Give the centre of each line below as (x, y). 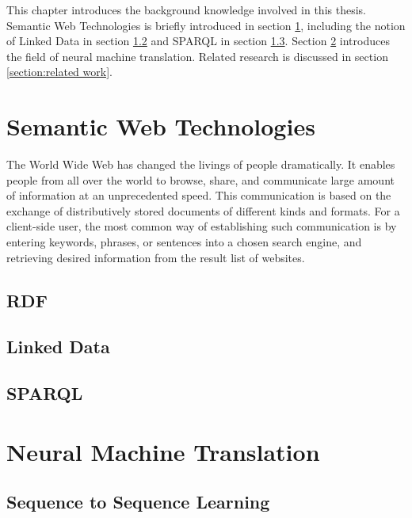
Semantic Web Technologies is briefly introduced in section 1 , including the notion (206, 25)
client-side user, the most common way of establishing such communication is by (202, 226)
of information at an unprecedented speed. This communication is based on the (199, 195)
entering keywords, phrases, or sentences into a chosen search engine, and (184, 242)
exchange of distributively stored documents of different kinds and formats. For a (203, 210)
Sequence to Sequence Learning (138, 502)
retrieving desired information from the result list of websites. (156, 257)
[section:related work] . (59, 72)
